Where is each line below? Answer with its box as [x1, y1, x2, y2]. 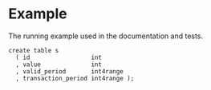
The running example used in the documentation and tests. [8, 31, 203, 41]
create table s [8, 46, 59, 54]
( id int [15, 53, 103, 61]
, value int [15, 61, 103, 68]
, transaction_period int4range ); [15, 74, 135, 82]
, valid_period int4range [15, 67, 124, 76]
